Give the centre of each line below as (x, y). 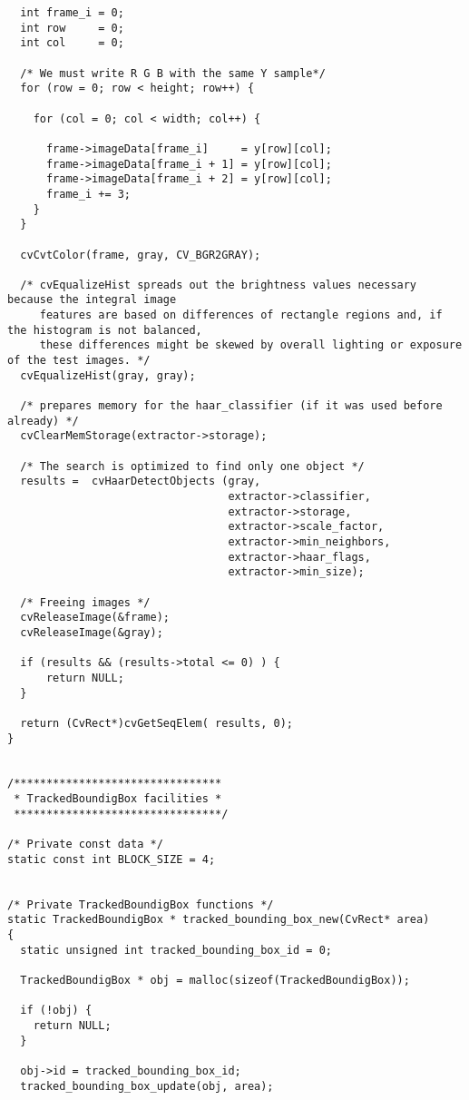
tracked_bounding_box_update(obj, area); (147, 1086)
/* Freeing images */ (85, 602)
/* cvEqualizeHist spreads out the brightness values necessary (219, 285)
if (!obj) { (56, 1011)
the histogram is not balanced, (105, 330)
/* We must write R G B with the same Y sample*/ (173, 73)
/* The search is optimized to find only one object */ (192, 466)
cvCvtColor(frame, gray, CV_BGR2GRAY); (141, 255)
